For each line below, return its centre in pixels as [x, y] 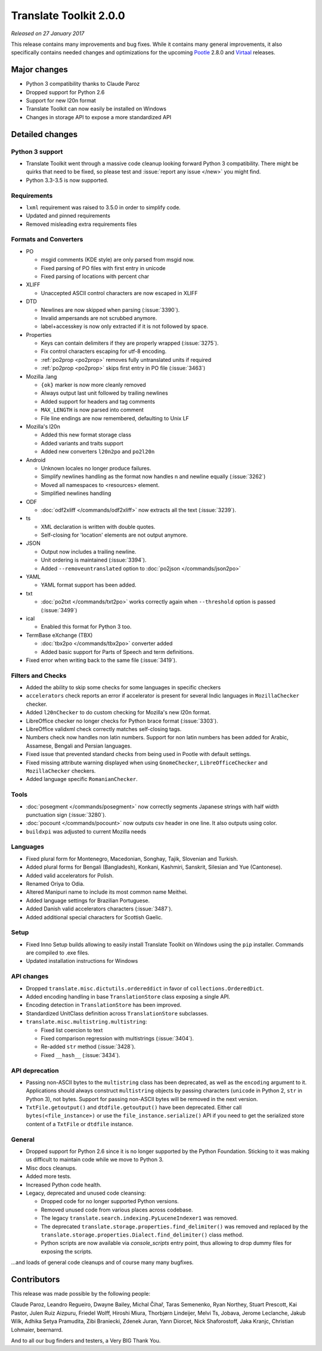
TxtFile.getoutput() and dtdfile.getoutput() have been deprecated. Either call [134, 1107]
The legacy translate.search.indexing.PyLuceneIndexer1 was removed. [139, 1218]
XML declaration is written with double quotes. [98, 526]
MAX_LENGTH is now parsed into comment [92, 410]
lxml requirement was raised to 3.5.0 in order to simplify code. [103, 207]
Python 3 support [37, 151]
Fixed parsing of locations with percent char [95, 276]
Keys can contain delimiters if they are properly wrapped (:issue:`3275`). [130, 343]
